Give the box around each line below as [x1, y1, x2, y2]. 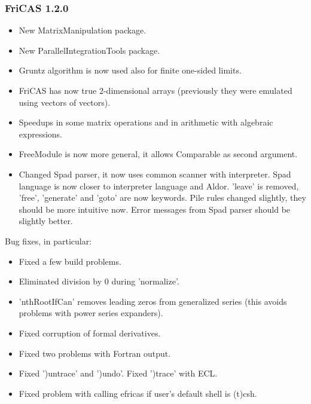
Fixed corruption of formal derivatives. [19, 326, 161, 339]
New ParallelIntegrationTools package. [19, 44, 160, 56]
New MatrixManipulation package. [19, 24, 147, 36]
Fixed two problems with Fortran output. [19, 347, 171, 359]
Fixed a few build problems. [19, 255, 121, 267]
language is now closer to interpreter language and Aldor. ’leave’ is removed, [19, 179, 299, 192]
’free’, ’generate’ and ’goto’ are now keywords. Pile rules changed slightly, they [19, 191, 306, 204]
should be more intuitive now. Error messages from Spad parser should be [19, 203, 291, 215]
